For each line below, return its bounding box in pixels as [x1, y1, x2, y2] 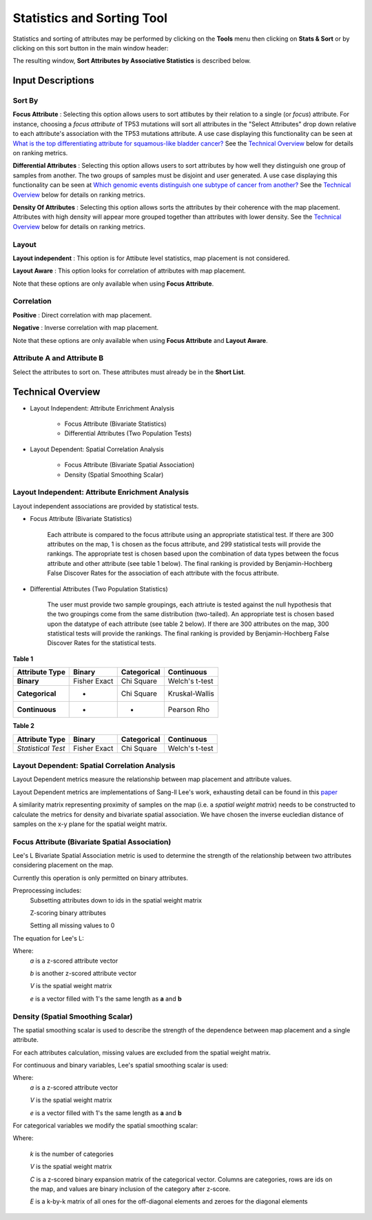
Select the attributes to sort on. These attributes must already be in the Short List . [12, 368, 246, 376]
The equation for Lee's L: [12, 934, 84, 942]
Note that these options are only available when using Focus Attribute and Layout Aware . [12, 336, 268, 344]
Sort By [12, 96, 39, 106]
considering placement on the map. [12, 861, 114, 869]
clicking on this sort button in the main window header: [12, 43, 169, 52]
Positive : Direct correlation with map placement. [12, 311, 152, 319]
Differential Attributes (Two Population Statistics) [30, 584, 168, 593]
